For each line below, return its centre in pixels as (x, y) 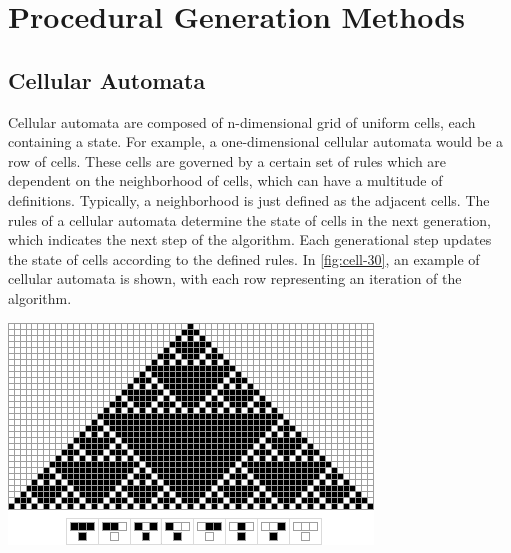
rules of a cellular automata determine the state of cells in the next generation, (249, 219)
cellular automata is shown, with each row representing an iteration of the (235, 278)
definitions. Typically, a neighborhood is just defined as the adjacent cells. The (249, 199)
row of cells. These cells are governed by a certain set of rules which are (227, 160)
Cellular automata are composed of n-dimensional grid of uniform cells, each (242, 121)
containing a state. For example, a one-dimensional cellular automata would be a (256, 141)
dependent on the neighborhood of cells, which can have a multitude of (225, 180)
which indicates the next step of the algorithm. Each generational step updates (250, 239)
